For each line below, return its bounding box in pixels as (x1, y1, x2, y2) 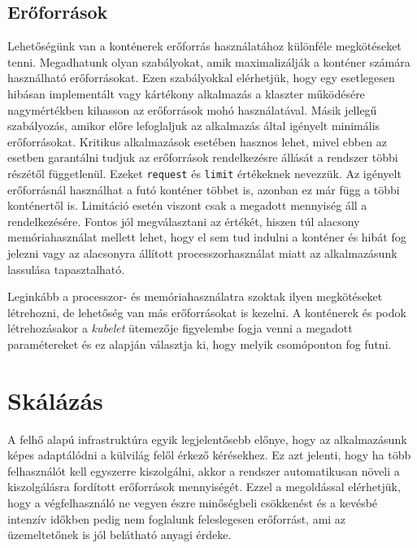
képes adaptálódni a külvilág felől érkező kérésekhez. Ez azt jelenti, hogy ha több (7, 446, 411, 463)
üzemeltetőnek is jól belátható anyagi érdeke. (7, 526, 232, 543)
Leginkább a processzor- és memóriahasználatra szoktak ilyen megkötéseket (7, 288, 383, 305)
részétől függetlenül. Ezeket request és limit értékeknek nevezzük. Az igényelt (7, 164, 402, 181)
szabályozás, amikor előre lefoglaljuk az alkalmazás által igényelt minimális (7, 117, 380, 134)
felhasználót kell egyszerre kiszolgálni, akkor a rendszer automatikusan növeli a (7, 462, 400, 479)
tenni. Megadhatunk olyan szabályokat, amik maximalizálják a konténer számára (7, 53, 410, 70)
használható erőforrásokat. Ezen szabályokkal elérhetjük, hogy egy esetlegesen (7, 69, 395, 86)
